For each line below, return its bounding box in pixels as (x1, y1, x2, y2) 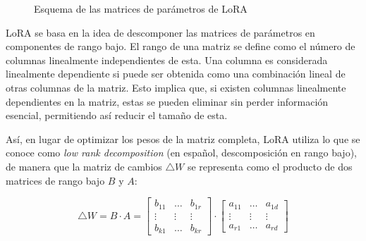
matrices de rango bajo (6, 173, 105, 187)
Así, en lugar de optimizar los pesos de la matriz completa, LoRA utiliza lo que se (6, 131, 360, 146)
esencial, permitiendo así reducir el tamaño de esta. (6, 108, 228, 123)
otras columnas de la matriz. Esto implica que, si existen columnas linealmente (6, 80, 346, 94)
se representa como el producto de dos (187, 159, 353, 173)
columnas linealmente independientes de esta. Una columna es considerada (6, 52, 328, 67)
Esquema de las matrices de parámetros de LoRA (34, 1, 248, 16)
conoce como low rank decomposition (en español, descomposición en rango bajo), (6, 145, 357, 160)
